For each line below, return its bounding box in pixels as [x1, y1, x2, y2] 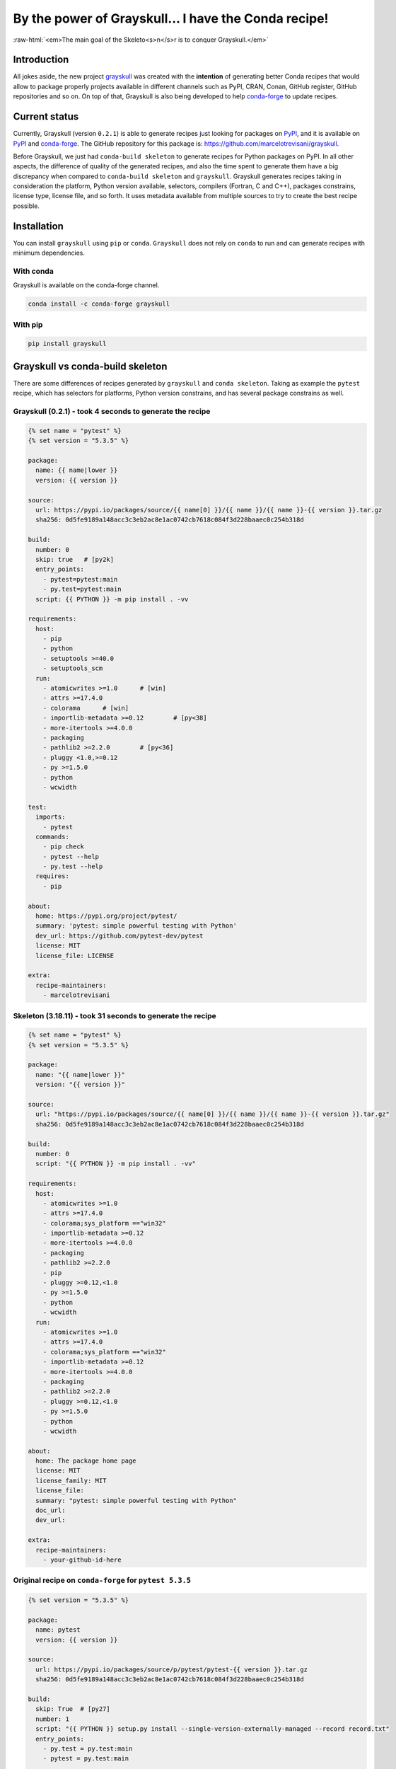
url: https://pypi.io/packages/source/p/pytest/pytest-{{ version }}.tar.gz [35, 1665, 308, 1673]
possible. [13, 202, 40, 210]
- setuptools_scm [42, 664, 103, 672]
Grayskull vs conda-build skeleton [13, 360, 168, 372]
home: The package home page [35, 1457, 137, 1465]
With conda [13, 266, 54, 276]
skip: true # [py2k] [35, 555, 115, 563]
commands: [35, 832, 70, 841]
